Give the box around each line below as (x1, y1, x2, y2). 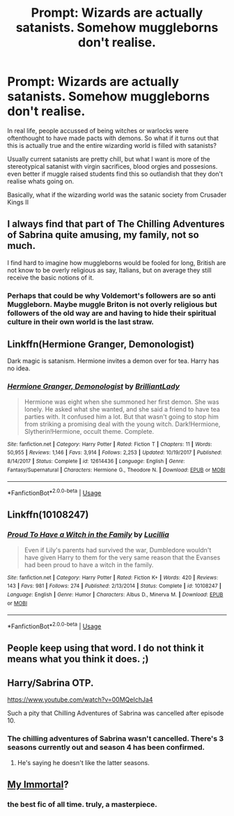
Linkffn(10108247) (7, 509, 89, 521)
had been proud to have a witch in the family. (24, 560, 154, 569)
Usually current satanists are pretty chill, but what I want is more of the (7, 155, 210, 163)
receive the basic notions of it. (7, 273, 94, 282)
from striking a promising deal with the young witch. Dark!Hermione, (24, 420, 221, 428)
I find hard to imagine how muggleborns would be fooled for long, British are (7, 258, 226, 266)
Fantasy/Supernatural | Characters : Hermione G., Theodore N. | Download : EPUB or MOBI (7, 466, 226, 474)
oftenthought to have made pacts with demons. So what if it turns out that (7, 134, 219, 142)
